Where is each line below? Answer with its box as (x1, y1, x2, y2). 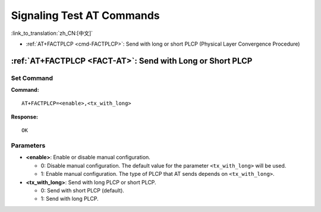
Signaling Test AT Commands (11, 9, 160, 22)
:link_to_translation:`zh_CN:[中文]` (11, 30, 93, 37)
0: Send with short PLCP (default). (40, 187, 125, 194)
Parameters (11, 142, 46, 150)
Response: (11, 113, 39, 120)
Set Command (11, 74, 53, 82)
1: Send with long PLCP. (40, 195, 99, 203)
